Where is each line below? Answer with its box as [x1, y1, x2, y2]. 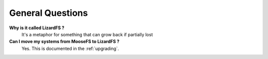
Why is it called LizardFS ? [9, 25, 65, 31]
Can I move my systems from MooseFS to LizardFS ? [9, 39, 120, 45]
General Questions [9, 7, 88, 18]
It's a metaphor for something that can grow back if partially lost [21, 31, 153, 37]
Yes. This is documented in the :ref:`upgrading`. [21, 45, 119, 52]
